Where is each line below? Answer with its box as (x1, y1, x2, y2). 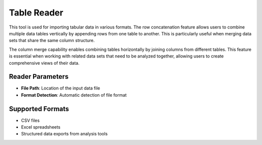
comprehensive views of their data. (9, 60, 80, 66)
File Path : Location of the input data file (21, 85, 100, 91)
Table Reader (9, 7, 64, 18)
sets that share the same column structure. (9, 38, 95, 43)
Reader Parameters (9, 72, 69, 81)
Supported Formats (9, 104, 69, 113)
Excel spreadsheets (21, 124, 61, 130)
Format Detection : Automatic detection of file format (21, 92, 127, 98)
